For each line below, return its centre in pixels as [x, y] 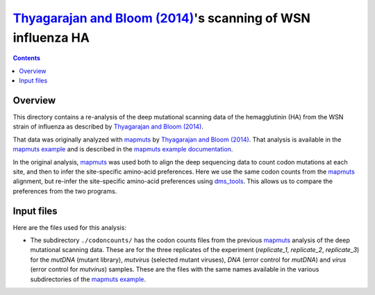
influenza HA [51, 37]
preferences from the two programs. [65, 191]
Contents [27, 58]
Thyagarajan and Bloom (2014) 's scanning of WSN [161, 18]
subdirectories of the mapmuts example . [88, 279]
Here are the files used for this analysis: [69, 227]
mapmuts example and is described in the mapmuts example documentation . [123, 149]
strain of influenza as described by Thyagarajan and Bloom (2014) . [108, 127]
